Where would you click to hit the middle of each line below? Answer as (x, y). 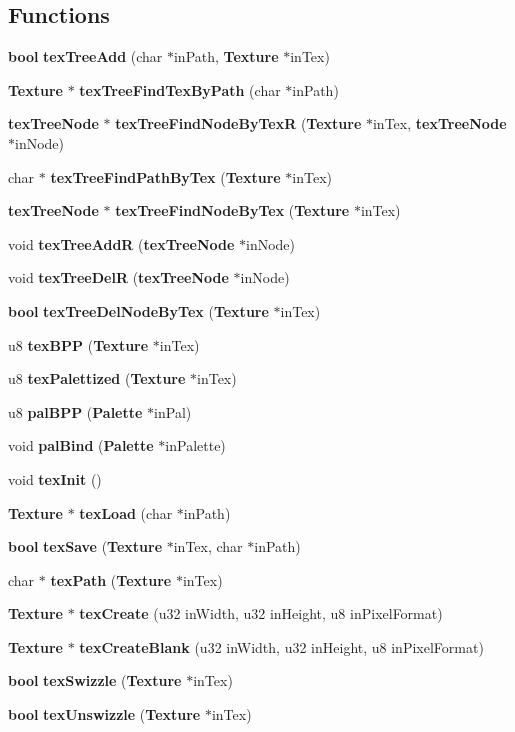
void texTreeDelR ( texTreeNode (118, 277)
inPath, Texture (226, 56)
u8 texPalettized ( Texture (97, 378)
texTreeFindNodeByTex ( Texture (232, 210)
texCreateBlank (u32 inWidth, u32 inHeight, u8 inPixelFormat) (281, 646)
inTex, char (208, 546)
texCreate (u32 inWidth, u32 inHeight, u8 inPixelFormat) (261, 613)
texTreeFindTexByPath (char (180, 89)
